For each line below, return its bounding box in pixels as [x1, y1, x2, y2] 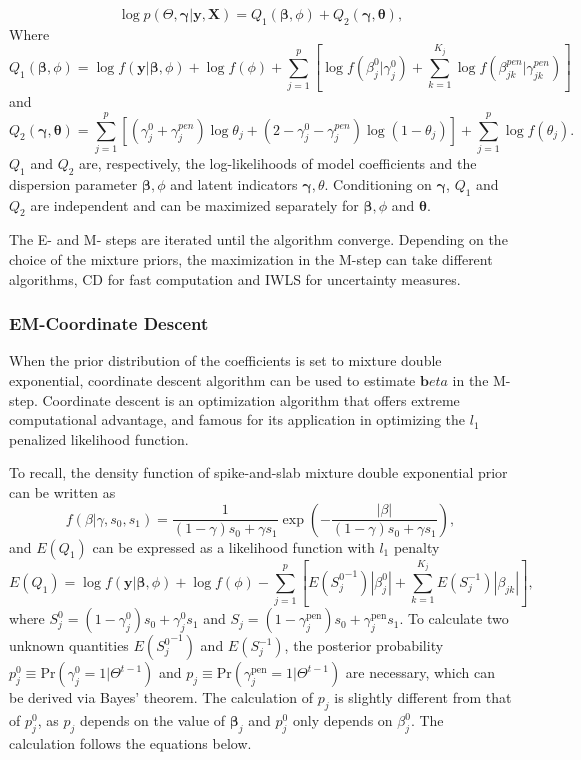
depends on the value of [79, 710, 226, 731]
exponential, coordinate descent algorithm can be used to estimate [9, 369, 416, 390]
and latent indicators [170, 173, 298, 194]
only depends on [292, 710, 393, 731]
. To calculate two [399, 608, 509, 629]
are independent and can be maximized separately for [30, 194, 359, 215]
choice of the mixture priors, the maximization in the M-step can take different [9, 248, 493, 269]
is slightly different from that [334, 687, 512, 708]
